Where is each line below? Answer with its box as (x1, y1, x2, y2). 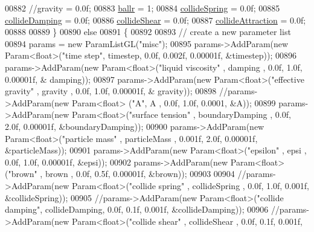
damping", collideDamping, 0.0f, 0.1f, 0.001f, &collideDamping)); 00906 (5, 203, 269, 216)
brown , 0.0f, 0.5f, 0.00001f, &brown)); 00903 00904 (45, 167, 235, 180)
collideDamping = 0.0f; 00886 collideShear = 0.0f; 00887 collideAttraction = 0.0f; (5, 13, 306, 26)
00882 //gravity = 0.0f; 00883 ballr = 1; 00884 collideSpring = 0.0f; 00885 (5, 2, 280, 14)
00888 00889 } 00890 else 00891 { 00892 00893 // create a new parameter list (5, 25, 291, 38)
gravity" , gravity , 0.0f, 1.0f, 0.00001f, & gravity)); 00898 (5, 85, 217, 97)
